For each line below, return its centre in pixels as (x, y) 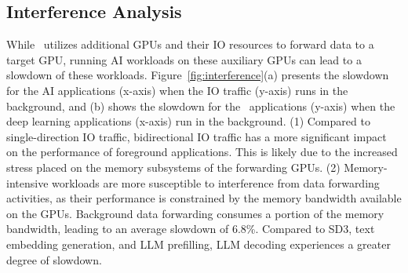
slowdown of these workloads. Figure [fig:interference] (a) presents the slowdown (198, 75)
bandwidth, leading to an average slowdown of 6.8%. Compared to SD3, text (191, 229)
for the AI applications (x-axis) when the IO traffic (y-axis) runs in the (177, 90)
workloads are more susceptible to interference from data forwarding (216, 182)
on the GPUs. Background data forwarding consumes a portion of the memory (195, 213)
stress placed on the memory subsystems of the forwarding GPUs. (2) (173, 167)
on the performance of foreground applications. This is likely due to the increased (202, 152)
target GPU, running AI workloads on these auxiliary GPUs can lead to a (184, 59)
